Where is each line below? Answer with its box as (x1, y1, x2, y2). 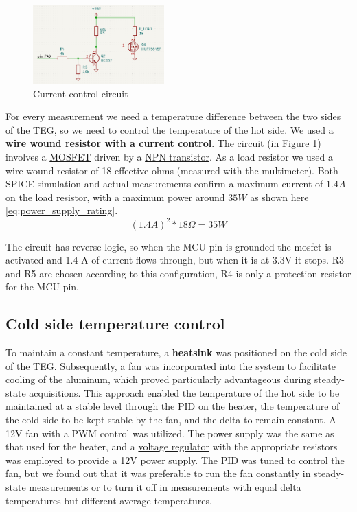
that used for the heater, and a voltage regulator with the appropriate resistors (5, 439, 338, 454)
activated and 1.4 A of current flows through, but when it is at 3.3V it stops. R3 (5, 253, 344, 267)
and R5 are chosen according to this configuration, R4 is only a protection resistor (5, 266, 352, 280)
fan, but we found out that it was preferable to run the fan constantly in (5, 466, 311, 480)
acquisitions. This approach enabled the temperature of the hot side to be (29, 385, 340, 399)
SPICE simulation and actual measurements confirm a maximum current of (5, 176, 323, 191)
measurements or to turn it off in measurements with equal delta (29, 480, 301, 494)
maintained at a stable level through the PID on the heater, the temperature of (5, 399, 340, 413)
